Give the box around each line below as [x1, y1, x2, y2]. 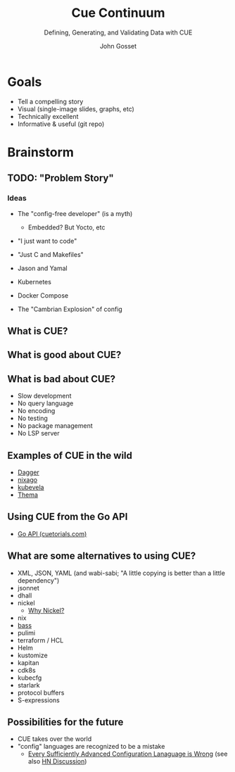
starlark [17, 681, 40, 689]
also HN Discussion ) [27, 757, 87, 766]
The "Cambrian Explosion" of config [17, 305, 123, 313]
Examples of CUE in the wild [7, 449, 132, 462]
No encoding [17, 407, 56, 415]
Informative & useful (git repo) [17, 120, 105, 128]
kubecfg [17, 673, 42, 682]
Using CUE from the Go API [7, 511, 128, 523]
